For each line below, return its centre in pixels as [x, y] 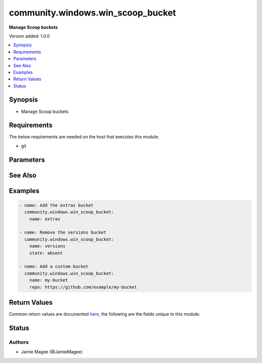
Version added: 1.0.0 [29, 36]
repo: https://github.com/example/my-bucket [83, 287]
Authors [19, 342]
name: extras [45, 219]
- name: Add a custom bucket [54, 267]
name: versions [47, 246]
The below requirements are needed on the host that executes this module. [84, 137]
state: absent [46, 253]
